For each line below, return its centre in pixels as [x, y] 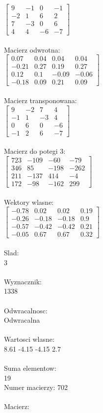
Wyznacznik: [23, 281]
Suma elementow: [30, 368]
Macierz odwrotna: [32, 49]
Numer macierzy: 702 [36, 387]
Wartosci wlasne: [29, 339]
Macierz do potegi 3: [35, 151]
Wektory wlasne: [29, 202]
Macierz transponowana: [40, 100]
